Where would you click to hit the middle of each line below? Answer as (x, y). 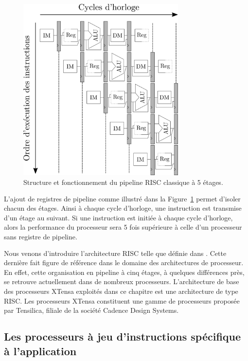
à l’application (40, 351)
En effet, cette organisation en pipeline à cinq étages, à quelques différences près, (124, 272)
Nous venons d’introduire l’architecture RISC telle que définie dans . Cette (115, 253)
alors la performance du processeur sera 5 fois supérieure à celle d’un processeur (123, 227)
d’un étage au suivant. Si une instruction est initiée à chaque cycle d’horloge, (118, 217)
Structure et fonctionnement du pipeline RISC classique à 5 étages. (123, 182)
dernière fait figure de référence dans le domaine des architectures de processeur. (124, 262)
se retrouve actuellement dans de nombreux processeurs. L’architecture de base (122, 281)
